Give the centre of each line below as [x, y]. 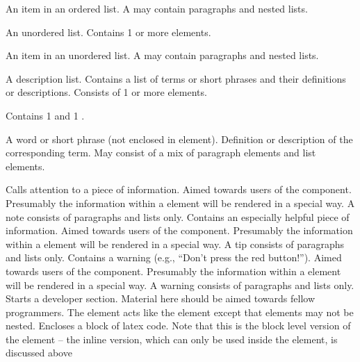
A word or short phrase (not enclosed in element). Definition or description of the [179, 139]
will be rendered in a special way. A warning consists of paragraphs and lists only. [180, 285]
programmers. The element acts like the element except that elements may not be [180, 312]
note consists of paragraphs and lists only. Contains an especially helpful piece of [178, 216]
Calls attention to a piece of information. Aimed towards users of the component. [179, 189]
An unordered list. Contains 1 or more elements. [108, 32]
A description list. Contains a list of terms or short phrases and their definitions [176, 78]
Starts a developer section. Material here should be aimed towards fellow [160, 298]
